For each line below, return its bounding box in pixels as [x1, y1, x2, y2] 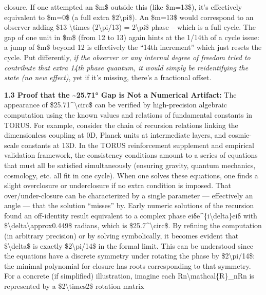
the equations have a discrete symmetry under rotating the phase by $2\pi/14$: [4, 250, 255, 261]
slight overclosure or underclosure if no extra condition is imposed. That [4, 180, 232, 191]
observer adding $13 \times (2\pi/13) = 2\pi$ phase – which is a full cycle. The [4, 22, 256, 32]
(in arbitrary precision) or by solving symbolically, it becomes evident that [4, 230, 239, 241]
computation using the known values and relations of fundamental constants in [4, 109, 253, 120]
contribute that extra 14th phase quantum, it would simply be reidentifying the [4, 62, 249, 72]
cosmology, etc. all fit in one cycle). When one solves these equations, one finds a [4, 170, 258, 180]
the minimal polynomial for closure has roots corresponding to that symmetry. [4, 260, 251, 271]
